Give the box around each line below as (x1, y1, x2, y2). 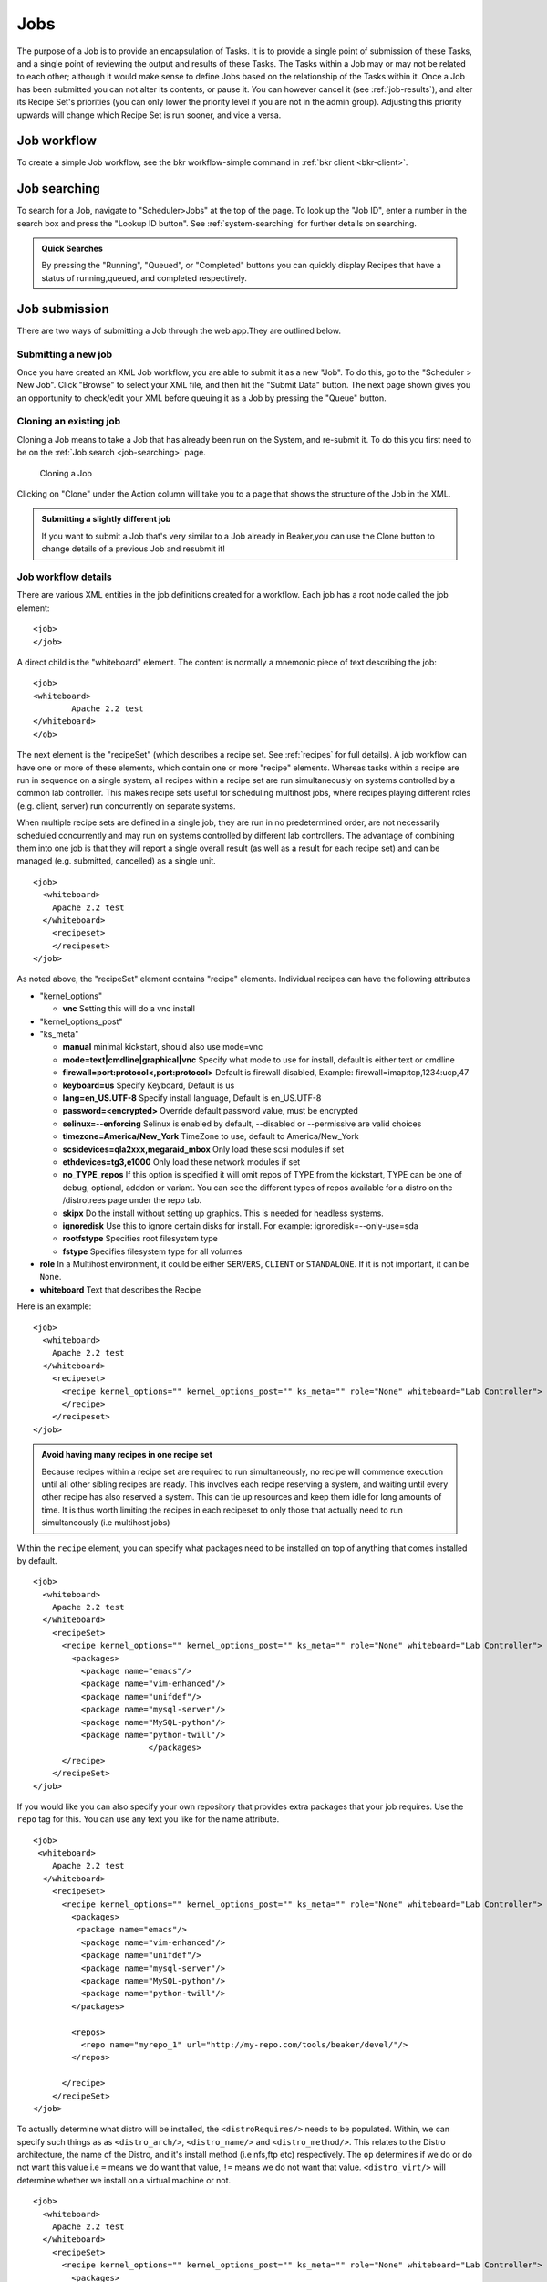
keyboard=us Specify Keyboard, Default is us (62, 1080, 235, 1091)
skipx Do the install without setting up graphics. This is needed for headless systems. (62, 1208, 385, 1219)
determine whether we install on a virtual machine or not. (16, 2174, 232, 2185)
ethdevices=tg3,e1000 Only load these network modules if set (62, 1156, 301, 1167)
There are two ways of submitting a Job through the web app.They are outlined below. (16, 325, 342, 336)
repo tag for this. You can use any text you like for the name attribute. (16, 1814, 280, 1825)
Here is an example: (16, 1301, 92, 1312)
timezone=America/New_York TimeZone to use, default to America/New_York (62, 1131, 359, 1142)
